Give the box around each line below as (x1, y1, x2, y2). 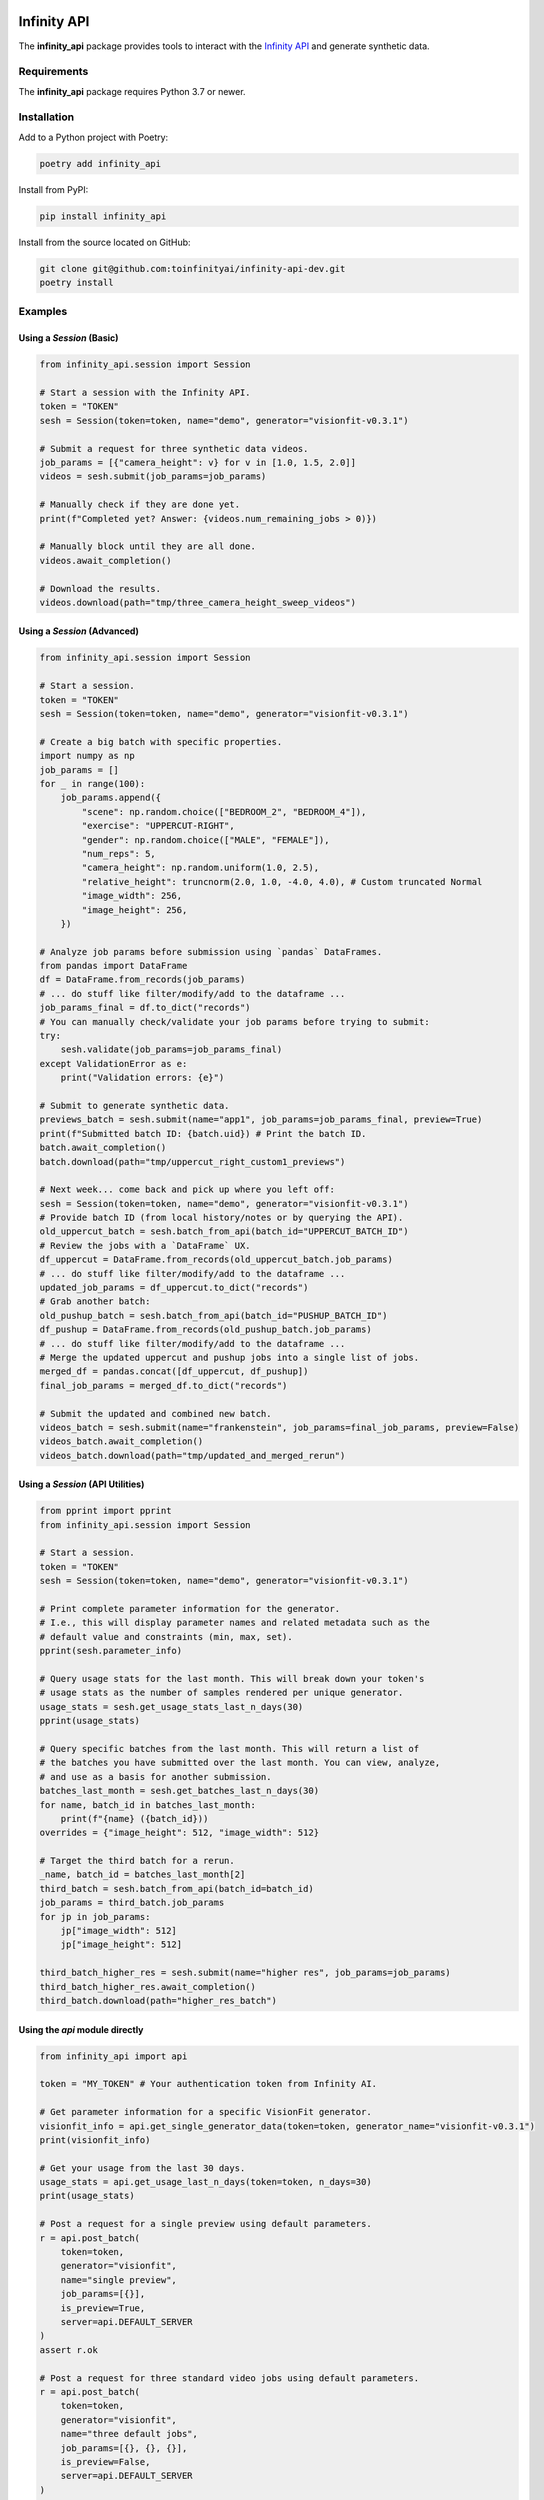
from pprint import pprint (39, 1505, 172, 1517)
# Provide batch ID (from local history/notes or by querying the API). (39, 1212, 404, 1224)
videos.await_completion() (39, 555, 172, 566)
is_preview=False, (60, 2456, 151, 2467)
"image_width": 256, (81, 890, 183, 902)
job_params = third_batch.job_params (39, 1897, 225, 1909)
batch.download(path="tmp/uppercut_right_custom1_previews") (39, 1156, 346, 1167)
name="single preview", (60, 2274, 177, 2285)
